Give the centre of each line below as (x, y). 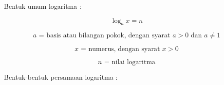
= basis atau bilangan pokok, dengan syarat (104, 36)
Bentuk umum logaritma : (43, 6)
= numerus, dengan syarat (120, 49)
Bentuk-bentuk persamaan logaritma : (61, 77)
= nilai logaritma (130, 62)
